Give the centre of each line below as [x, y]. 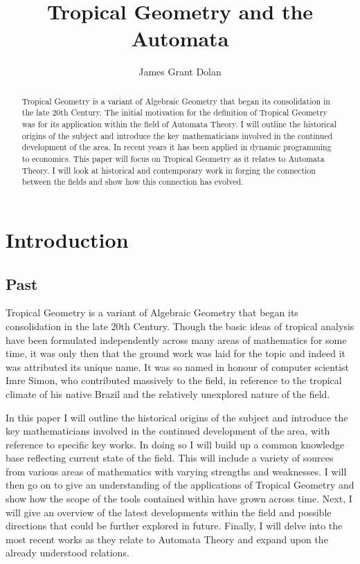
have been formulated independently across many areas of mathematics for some [176, 339]
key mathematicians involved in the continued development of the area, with [168, 431]
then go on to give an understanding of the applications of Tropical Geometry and [180, 485]
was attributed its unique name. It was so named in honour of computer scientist [178, 366]
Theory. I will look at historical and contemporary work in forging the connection [169, 170]
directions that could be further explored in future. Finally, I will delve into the [174, 526]
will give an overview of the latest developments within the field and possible [169, 512]
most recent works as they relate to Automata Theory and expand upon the [167, 539]
